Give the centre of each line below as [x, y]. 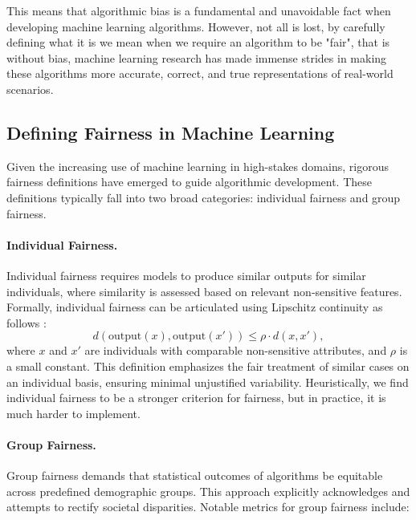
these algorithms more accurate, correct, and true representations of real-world [200, 73]
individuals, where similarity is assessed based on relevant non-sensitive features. [204, 291]
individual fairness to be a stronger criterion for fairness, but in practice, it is [196, 398]
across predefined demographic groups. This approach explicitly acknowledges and [208, 491]
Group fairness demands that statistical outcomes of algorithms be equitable [195, 475]
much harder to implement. [73, 413]
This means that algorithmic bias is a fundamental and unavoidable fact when [199, 10]
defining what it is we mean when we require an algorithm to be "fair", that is [198, 42]
